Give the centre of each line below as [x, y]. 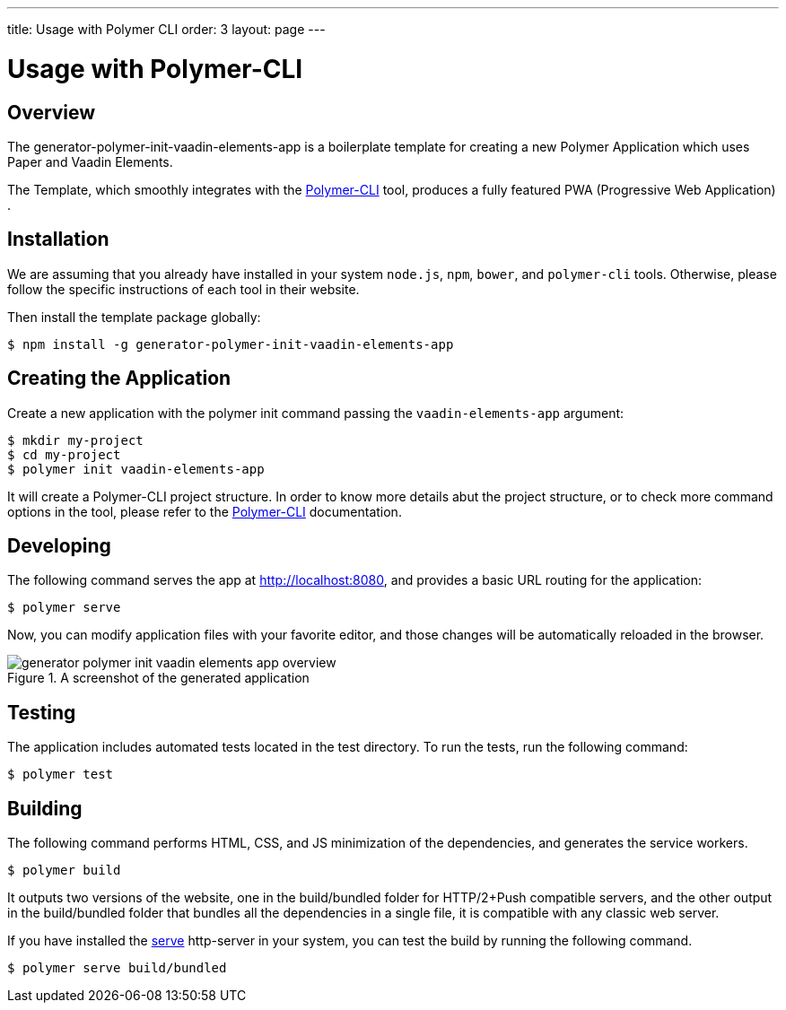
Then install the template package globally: [134, 317]
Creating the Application [119, 379]
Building [45, 808]
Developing [59, 546]
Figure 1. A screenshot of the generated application [158, 678]
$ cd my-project [64, 454]
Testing [42, 712]
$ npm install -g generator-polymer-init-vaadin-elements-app [231, 344]
